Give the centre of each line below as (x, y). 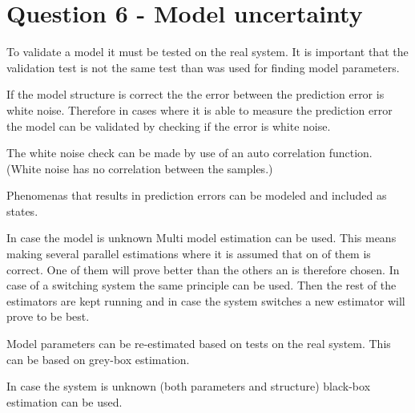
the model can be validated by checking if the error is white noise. (169, 126)
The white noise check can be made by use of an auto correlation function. (189, 153)
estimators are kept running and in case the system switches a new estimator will (206, 300)
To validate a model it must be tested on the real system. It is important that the (207, 52)
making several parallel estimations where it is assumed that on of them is (189, 254)
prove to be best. (48, 316)
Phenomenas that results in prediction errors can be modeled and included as (197, 195)
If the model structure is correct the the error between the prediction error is (195, 94)
